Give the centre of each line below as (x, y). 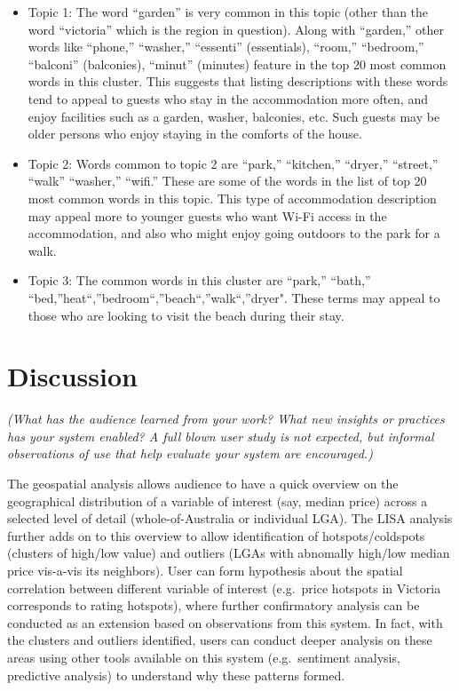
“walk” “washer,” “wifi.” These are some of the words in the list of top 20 (227, 181)
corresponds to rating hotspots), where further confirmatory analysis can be (214, 605)
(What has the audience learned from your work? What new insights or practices (226, 419)
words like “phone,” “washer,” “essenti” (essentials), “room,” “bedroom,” (226, 47)
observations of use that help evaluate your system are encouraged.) (190, 453)
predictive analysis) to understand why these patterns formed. (176, 675)
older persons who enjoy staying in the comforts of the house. (195, 134)
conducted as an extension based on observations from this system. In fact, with (225, 622)
